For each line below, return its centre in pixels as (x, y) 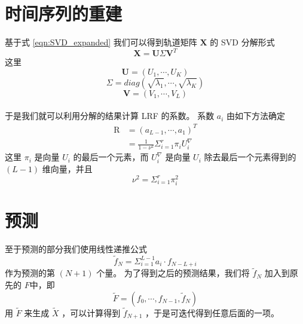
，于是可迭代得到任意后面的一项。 (212, 312)
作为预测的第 (30, 273)
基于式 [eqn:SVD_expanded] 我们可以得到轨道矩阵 (101, 42)
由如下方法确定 (256, 116)
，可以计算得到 (91, 312)
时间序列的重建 (64, 13)
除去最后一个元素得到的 (250, 157)
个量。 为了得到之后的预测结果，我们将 (173, 273)
